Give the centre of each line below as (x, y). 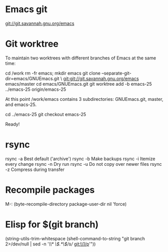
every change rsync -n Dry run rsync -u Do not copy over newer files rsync (84, 164)
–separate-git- (117, 73)
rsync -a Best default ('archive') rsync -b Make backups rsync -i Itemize (80, 159)
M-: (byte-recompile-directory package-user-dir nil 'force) (66, 204)
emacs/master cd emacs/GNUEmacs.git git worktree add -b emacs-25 (79, 84)
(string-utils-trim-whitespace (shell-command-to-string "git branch (75, 238)
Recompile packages (50, 190)
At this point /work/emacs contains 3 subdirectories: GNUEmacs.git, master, (84, 99)
